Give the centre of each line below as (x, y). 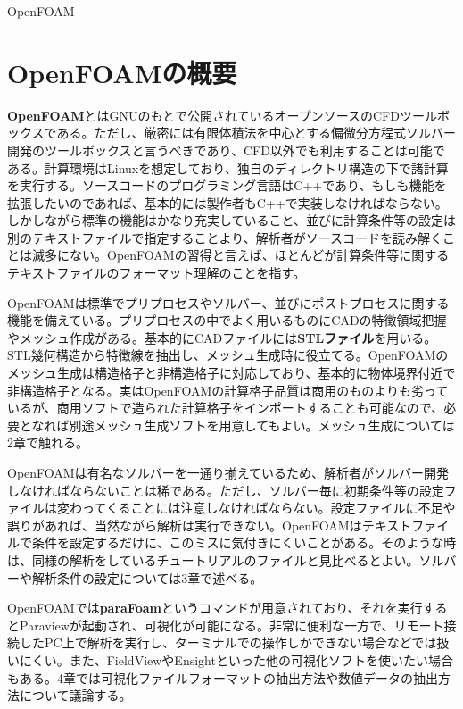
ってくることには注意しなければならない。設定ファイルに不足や (269, 508)
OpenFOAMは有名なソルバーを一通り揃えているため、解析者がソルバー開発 (228, 472)
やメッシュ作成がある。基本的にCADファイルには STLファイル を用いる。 (222, 337)
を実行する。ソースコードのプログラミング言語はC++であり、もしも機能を (227, 185)
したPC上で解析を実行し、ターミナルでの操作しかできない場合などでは (228, 642)
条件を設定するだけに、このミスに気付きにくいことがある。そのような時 (244, 542)
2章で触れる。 (48, 442)
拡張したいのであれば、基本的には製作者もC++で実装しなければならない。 (227, 202)
